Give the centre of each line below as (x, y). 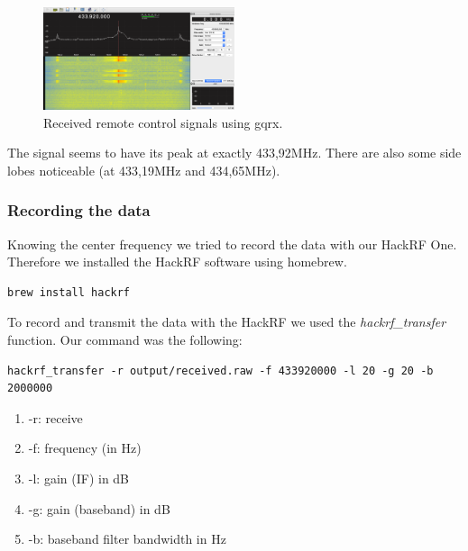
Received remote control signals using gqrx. (163, 122)
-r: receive (55, 417)
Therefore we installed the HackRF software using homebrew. (177, 262)
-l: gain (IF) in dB (79, 478)
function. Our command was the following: (125, 340)
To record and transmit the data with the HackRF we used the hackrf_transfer (227, 322)
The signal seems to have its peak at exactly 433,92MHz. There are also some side (234, 153)
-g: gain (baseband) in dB (99, 508)
